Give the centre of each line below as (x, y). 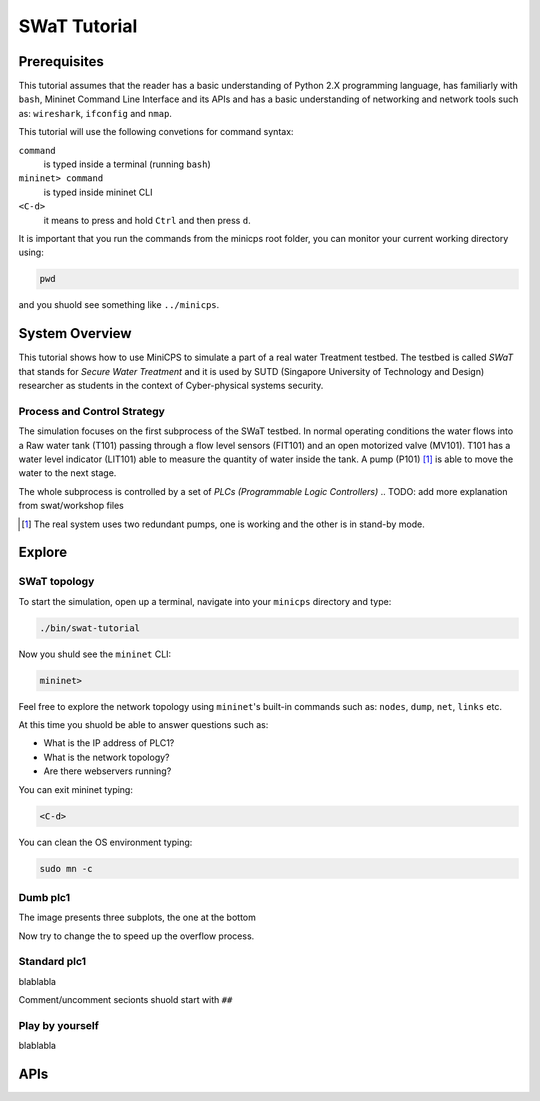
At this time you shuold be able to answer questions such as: (143, 724)
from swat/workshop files (71, 506)
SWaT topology (56, 582)
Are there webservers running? (107, 771)
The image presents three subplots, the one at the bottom (137, 917)
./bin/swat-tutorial (89, 628)
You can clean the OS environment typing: (105, 842)
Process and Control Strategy (91, 411)
